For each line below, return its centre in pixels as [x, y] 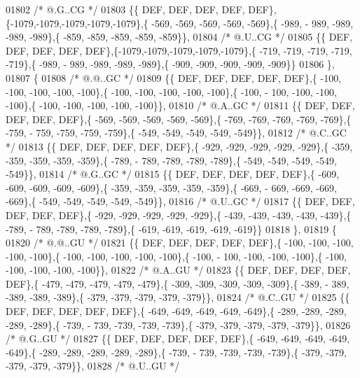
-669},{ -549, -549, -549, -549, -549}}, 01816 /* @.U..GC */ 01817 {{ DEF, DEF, [180, 201]
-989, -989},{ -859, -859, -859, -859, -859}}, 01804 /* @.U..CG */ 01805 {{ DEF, [179, 37]
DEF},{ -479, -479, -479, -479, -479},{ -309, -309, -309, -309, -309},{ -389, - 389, [178, 283]
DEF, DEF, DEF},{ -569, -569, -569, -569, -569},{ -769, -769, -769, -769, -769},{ [179, 119]
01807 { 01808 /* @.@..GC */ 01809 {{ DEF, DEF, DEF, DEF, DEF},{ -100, [174, 77]
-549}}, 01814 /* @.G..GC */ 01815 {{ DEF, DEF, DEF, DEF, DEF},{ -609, [173, 174]
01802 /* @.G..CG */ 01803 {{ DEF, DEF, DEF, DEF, [125, 9]
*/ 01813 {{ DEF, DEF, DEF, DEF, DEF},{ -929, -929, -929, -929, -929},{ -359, [179, 146]
